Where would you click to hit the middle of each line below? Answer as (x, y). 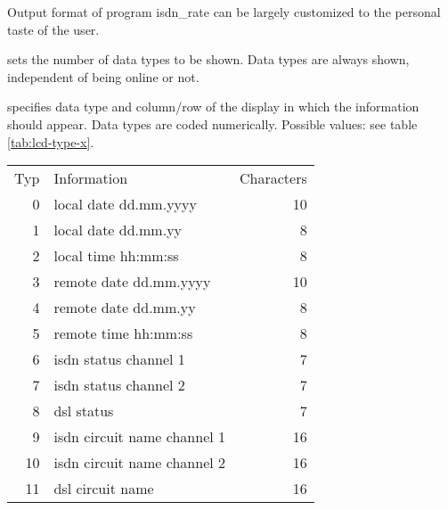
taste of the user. (53, 29)
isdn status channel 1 (119, 359)
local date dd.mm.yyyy (125, 204)
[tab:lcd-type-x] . (51, 141)
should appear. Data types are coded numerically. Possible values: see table (212, 123)
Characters (273, 178)
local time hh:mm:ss (116, 256)
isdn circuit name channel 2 (140, 463)
